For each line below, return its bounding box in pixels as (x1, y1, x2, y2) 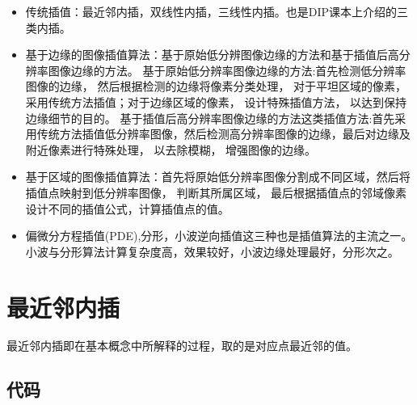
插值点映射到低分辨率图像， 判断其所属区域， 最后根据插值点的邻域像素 (25, 184, 407, 200)
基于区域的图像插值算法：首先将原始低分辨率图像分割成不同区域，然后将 (25, 168, 411, 185)
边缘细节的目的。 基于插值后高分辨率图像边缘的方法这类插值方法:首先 (25, 109, 395, 126)
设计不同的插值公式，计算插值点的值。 (25, 200, 230, 217)
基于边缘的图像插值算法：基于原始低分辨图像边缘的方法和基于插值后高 (25, 46, 399, 63)
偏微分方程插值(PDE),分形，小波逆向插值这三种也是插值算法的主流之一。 (25, 227, 413, 244)
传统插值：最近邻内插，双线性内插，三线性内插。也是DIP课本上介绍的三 (25, 3, 409, 19)
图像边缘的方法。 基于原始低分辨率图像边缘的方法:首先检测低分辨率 (48, 61, 406, 78)
